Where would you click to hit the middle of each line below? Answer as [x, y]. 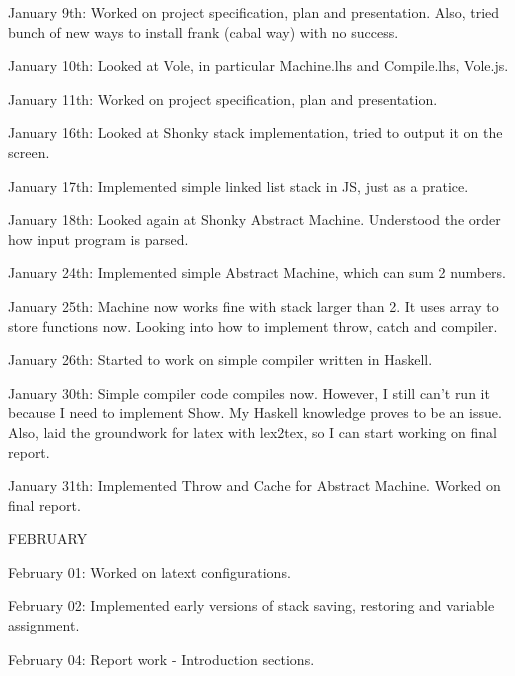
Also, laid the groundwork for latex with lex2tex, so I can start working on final [252, 431]
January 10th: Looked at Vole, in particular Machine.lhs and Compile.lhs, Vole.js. [258, 65]
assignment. [44, 625]
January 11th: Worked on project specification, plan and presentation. [223, 98]
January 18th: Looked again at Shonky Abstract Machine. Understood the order [254, 219]
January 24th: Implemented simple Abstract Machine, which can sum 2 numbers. [257, 272]
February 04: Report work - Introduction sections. [161, 658]
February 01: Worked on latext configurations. [149, 571]
